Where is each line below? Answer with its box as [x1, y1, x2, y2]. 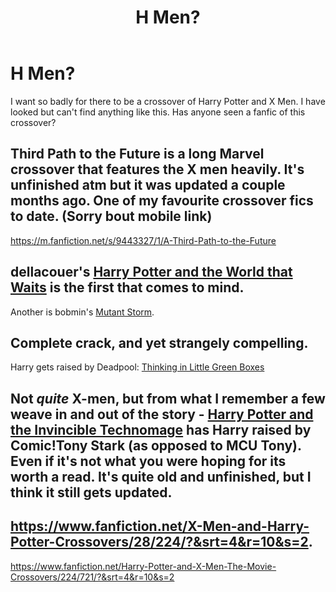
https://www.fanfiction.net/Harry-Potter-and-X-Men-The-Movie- [10, 560, 277, 572]
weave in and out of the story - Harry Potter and [10, 406, 314, 423]
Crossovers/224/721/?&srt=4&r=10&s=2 [10, 571, 175, 583]
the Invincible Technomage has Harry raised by [10, 421, 312, 438]
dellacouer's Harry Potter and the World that [10, 264, 293, 281]
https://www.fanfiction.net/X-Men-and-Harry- [10, 518, 310, 535]
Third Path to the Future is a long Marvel [10, 146, 265, 163]
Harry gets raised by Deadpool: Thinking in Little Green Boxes [10, 361, 265, 373]
